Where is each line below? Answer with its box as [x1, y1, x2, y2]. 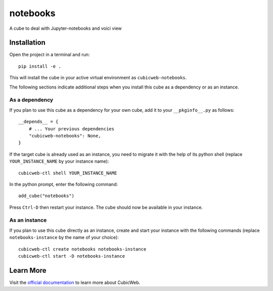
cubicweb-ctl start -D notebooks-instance [18, 253, 125, 259]
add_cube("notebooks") [18, 193, 75, 199]
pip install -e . [18, 63, 61, 69]
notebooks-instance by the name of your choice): [9, 234, 119, 240]
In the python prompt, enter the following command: [9, 181, 118, 187]
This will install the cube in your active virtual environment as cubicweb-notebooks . [9, 75, 187, 81]
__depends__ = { [18, 119, 59, 125]
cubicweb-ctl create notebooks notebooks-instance [18, 246, 147, 252]
